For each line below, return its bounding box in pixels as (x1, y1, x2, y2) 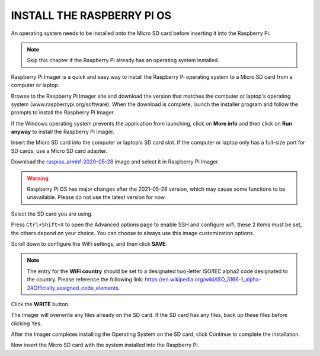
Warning (27, 175, 49, 182)
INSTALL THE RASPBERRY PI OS (11, 9, 172, 22)
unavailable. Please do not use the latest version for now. (27, 194, 166, 201)
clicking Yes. (11, 320, 42, 327)
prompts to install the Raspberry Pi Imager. (11, 109, 116, 116)
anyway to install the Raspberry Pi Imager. (11, 128, 115, 136)
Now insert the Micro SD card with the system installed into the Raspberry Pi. (11, 341, 200, 349)
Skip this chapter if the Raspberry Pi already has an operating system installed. (27, 57, 219, 64)
